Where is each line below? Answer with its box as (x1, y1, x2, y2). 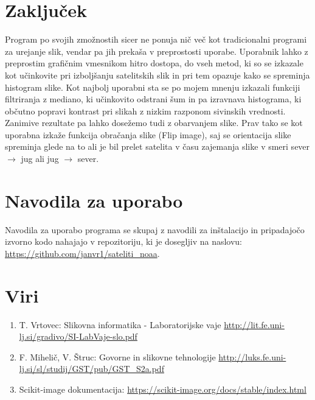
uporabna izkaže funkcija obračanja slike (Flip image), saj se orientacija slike (5, 128, 291, 141)
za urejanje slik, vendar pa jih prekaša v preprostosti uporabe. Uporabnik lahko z (5, 44, 308, 57)
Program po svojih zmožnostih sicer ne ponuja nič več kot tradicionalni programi (5, 33, 307, 46)
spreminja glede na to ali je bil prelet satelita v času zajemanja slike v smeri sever (5, 140, 310, 153)
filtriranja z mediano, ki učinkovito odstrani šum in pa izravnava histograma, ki (5, 93, 302, 105)
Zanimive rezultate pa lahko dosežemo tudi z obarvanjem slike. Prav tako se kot (5, 116, 303, 129)
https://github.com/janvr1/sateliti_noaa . (5, 247, 160, 259)
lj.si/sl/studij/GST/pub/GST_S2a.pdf (19, 362, 164, 375)
